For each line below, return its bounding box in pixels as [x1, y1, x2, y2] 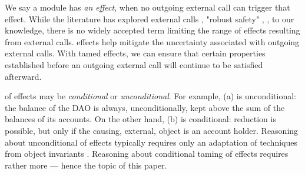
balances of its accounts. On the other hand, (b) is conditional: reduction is [5, 113, 276, 125]
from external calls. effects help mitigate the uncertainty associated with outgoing [5, 35, 300, 48]
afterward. [5, 70, 42, 82]
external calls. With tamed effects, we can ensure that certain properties [5, 47, 266, 59]
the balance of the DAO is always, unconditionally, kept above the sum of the [5, 101, 285, 113]
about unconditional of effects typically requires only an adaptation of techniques [5, 136, 297, 148]
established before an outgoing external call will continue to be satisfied [5, 58, 263, 70]
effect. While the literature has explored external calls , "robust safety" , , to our [5, 12, 294, 25]
